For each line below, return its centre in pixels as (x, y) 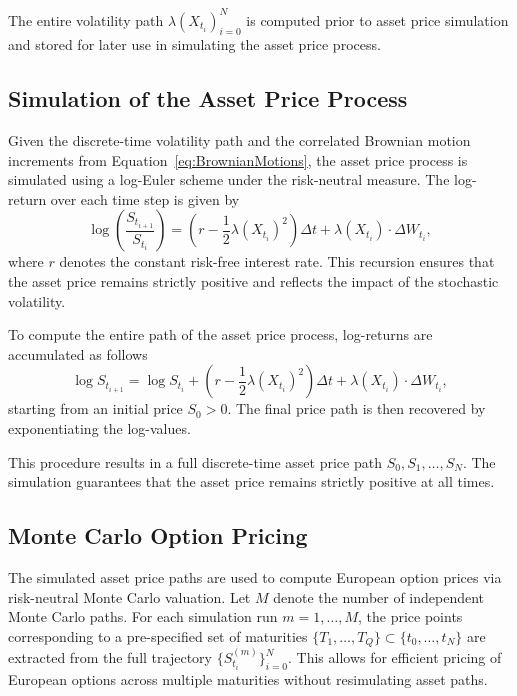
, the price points (410, 616)
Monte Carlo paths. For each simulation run (143, 616)
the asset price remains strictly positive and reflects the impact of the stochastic (253, 281)
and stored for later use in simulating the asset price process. (194, 44)
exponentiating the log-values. (99, 428)
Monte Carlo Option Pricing (158, 535)
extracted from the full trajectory (110, 657)
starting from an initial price (95, 408)
